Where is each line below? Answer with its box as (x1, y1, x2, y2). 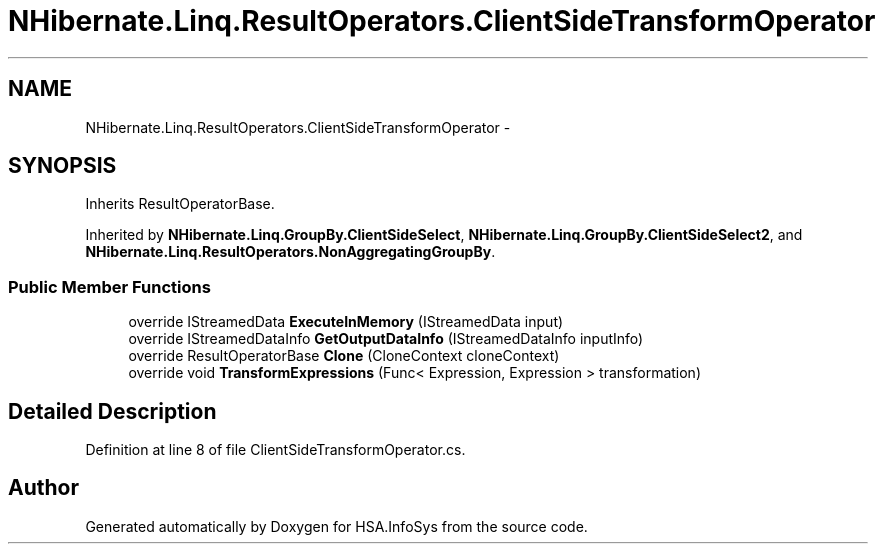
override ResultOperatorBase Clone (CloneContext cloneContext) (128, 347, 560, 365)
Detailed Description (8, 398, 217, 424)
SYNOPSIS (8, 153, 117, 179)
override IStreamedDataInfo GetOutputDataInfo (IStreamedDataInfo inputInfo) (128, 330, 644, 348)
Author (8, 475, 79, 501)
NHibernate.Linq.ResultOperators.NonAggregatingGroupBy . (85, 243, 496, 261)
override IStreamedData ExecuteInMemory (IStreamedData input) (128, 313, 564, 331)
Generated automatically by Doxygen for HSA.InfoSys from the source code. (85, 517, 588, 535)
